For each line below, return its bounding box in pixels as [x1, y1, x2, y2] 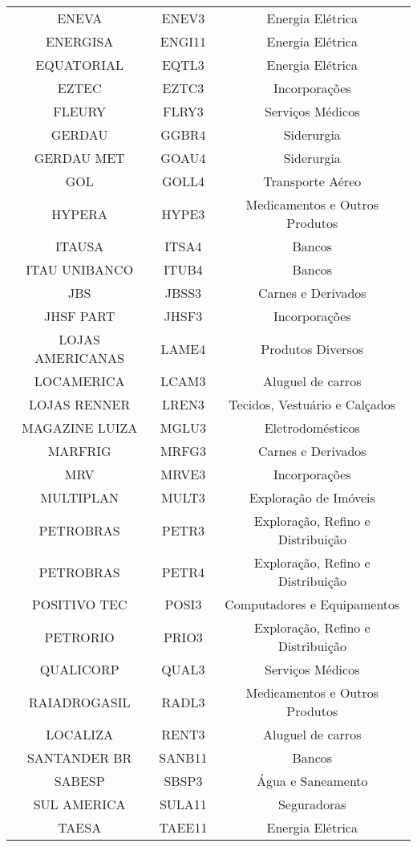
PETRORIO [44, 627, 115, 646]
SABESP [54, 772, 105, 790]
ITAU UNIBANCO [26, 260, 134, 279]
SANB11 [159, 748, 208, 767]
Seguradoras [277, 795, 346, 813]
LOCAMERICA [34, 372, 125, 390]
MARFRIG [47, 442, 111, 460]
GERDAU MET [34, 149, 125, 167]
